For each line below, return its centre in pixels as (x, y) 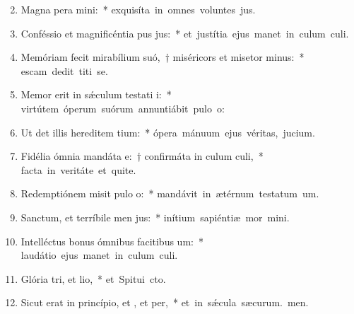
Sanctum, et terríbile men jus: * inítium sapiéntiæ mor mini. (155, 217)
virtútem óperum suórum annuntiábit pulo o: (123, 108)
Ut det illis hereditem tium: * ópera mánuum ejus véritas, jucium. (168, 132)
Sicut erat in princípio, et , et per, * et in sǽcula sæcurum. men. (165, 302)
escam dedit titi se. (64, 70)
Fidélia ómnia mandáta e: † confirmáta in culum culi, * (142, 156)
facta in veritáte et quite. (78, 169)
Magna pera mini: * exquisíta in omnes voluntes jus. (138, 9)
